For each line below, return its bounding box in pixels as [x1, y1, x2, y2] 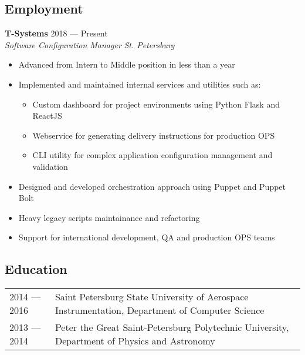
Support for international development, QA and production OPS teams [18, 231, 275, 243]
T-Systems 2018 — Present [5, 27, 108, 39]
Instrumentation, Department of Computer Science [55, 303, 265, 317]
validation [32, 160, 68, 172]
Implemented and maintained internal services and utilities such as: [18, 78, 261, 90]
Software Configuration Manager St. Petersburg [5, 38, 175, 51]
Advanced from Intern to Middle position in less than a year [18, 58, 235, 71]
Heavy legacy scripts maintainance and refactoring [18, 211, 200, 223]
